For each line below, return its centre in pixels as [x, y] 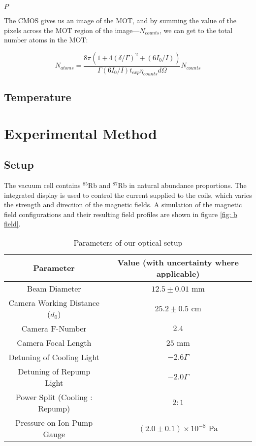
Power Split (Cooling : [54, 397]
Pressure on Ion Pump [54, 422]
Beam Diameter [54, 288]
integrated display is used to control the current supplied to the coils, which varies [128, 195]
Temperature [38, 97]
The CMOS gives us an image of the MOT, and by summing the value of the [120, 20]
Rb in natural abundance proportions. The [182, 185]
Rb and [99, 185]
